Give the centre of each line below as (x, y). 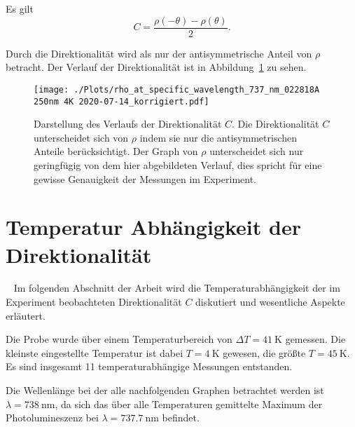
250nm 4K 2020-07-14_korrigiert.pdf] (121, 101)
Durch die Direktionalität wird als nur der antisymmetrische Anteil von (159, 53)
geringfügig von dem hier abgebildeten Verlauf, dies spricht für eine (178, 164)
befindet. (181, 418)
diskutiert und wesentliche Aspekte (270, 302)
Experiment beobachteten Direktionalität (94, 302)
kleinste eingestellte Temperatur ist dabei (95, 352)
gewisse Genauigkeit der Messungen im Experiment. (145, 178)
